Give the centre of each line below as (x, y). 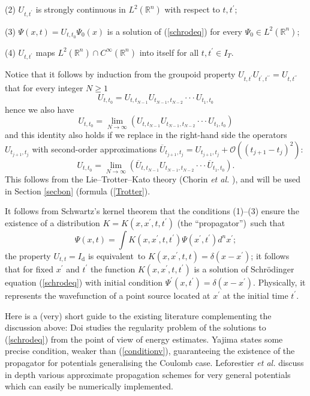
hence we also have (40, 109)
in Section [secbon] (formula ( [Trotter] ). (78, 190)
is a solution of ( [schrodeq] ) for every (175, 31)
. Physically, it (279, 282)
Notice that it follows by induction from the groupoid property (120, 74)
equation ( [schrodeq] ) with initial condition (84, 282)
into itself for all (169, 52)
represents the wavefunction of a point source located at (108, 295)
